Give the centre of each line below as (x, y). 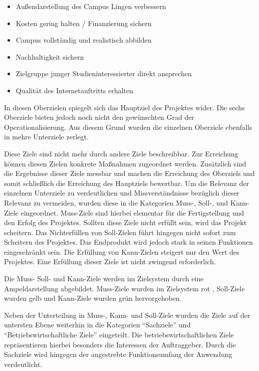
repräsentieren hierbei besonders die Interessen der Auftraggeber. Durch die (120, 344)
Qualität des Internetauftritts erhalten (74, 90)
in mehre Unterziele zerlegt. (46, 137)
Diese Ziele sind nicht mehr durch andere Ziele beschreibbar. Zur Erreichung (121, 153)
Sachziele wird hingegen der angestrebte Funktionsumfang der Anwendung (118, 354)
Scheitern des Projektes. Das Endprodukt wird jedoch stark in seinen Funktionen (128, 242)
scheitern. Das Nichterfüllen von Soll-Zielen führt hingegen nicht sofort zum (120, 232)
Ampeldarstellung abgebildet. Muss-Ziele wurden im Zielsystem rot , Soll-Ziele (124, 288)
